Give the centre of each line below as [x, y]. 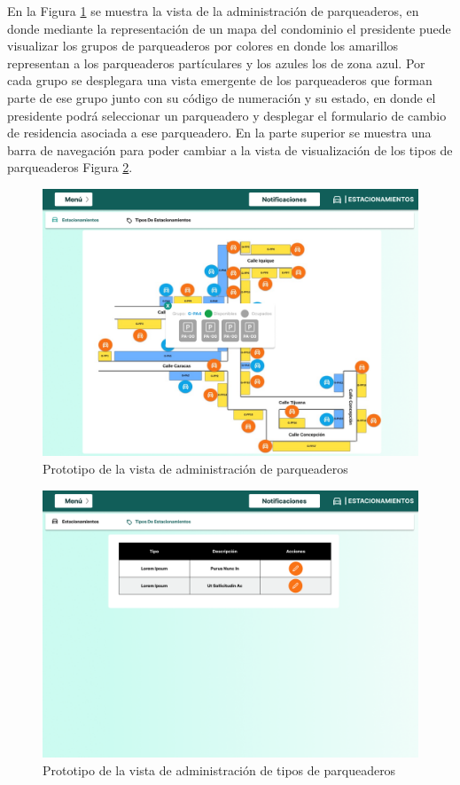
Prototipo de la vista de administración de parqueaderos [195, 468]
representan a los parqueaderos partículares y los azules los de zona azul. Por [216, 63]
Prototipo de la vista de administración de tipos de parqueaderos [219, 769]
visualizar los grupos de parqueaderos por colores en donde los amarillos [203, 46]
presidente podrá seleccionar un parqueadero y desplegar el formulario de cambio [227, 115]
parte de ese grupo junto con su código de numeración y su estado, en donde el [222, 97]
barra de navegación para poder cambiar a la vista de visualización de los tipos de [230, 149]
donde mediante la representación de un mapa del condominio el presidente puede [229, 28]
